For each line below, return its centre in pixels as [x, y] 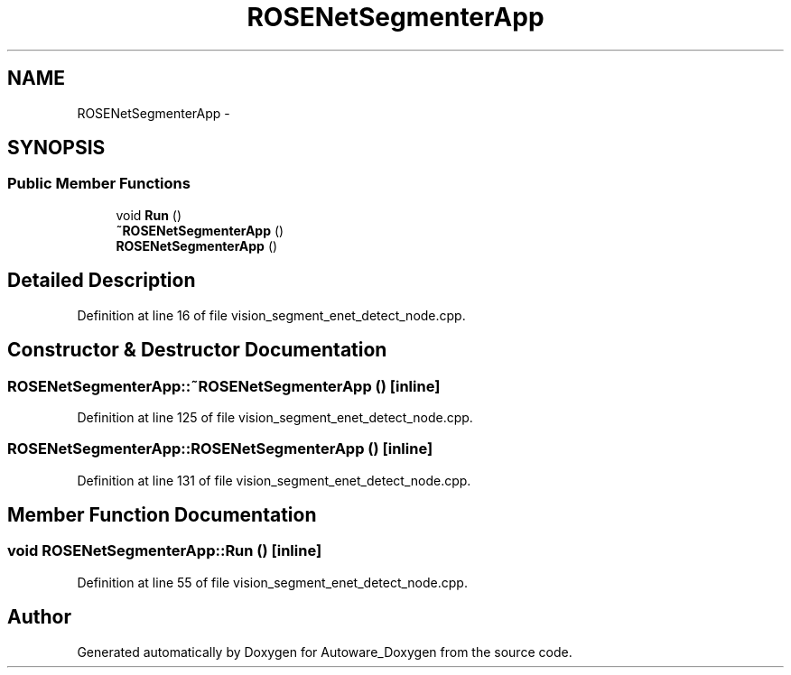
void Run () [149, 215]
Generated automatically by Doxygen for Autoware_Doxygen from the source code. [325, 652]
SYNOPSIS [56, 148]
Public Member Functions [99, 184]
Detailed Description [102, 281]
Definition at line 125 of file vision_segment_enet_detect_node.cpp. [275, 417]
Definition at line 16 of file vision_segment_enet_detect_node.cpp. [271, 315]
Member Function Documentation [162, 515]
